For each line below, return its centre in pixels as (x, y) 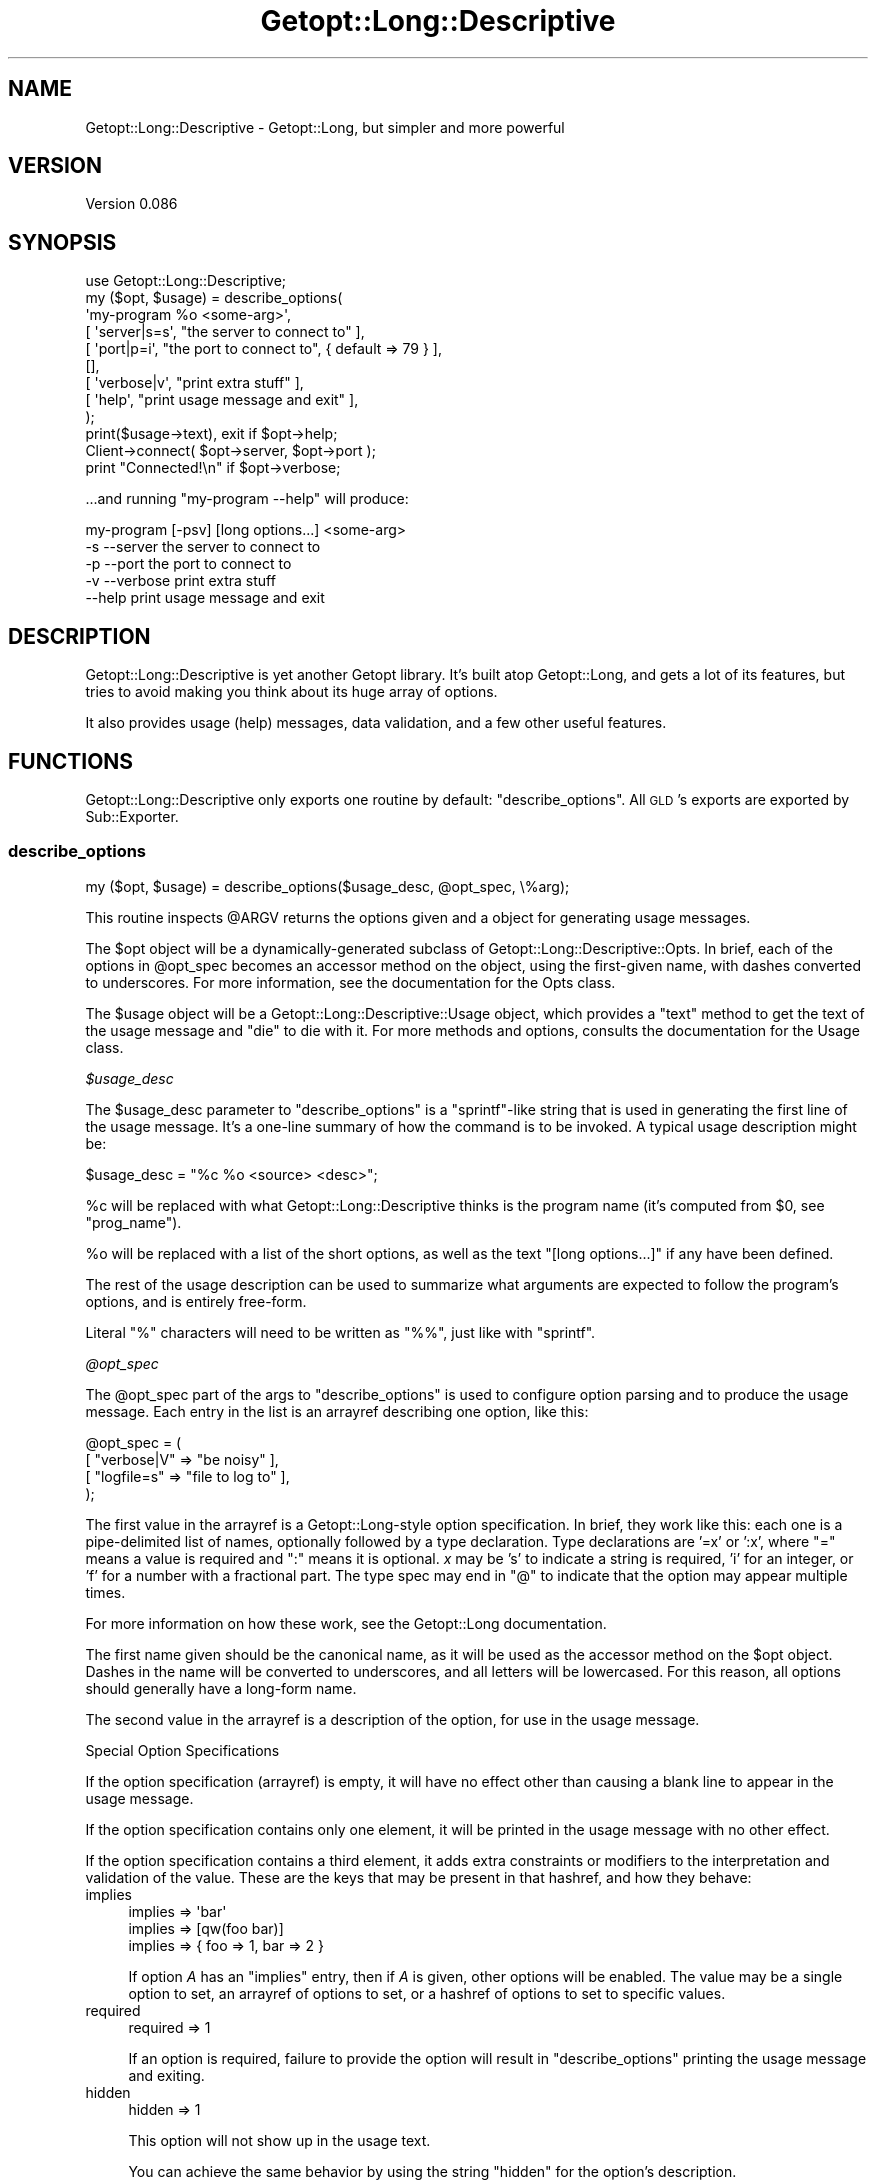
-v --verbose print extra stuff (180, 581)
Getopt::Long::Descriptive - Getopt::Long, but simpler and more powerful (325, 127)
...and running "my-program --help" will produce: (247, 499)
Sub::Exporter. (132, 816)
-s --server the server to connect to (203, 547)
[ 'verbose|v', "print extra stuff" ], (194, 383)
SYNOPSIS (62, 242)
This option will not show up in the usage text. (279, 2140)
